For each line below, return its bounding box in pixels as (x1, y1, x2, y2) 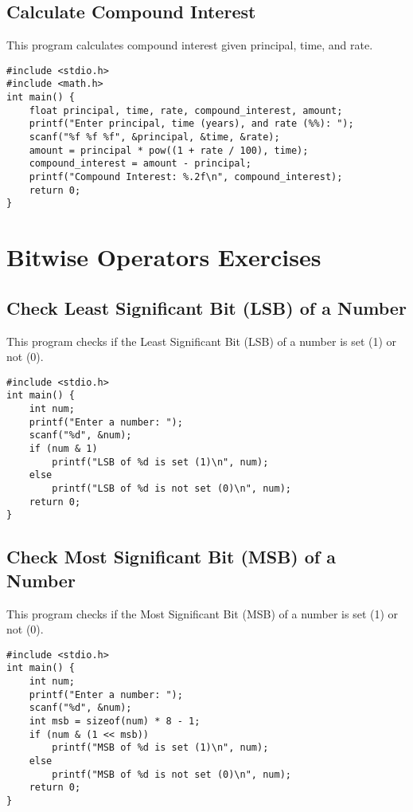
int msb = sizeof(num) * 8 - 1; (29, 716, 201, 728)
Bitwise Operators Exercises (6, 241, 321, 273)
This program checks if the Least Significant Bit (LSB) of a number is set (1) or (6, 332, 397, 349)
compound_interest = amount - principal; (29, 158, 251, 170)
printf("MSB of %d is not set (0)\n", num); (52, 768, 291, 780)
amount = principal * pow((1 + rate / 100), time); (29, 144, 309, 156)
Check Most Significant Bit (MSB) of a (6, 544, 337, 569)
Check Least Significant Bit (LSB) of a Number (6, 295, 407, 320)
